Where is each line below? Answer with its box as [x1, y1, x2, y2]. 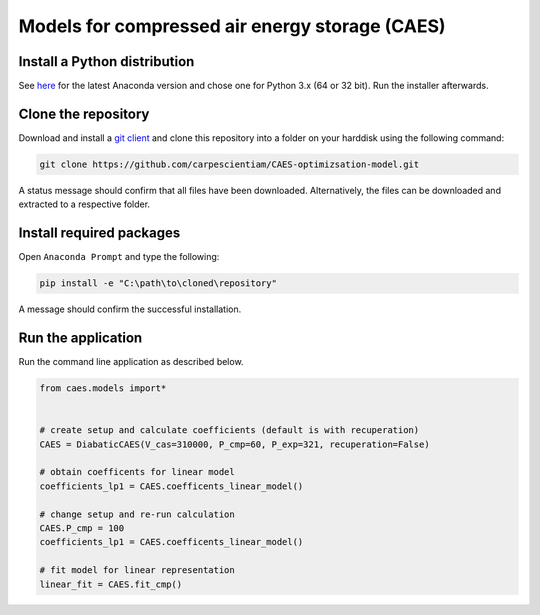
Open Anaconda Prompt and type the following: [18, 251, 220, 263]
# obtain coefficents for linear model [39, 466, 235, 478]
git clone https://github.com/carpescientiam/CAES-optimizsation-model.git [39, 158, 420, 170]
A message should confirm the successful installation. [18, 303, 242, 315]
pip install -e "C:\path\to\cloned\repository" [39, 278, 277, 289]
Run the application [18, 330, 143, 347]
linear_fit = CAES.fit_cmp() [39, 578, 183, 590]
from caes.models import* [39, 383, 167, 394]
